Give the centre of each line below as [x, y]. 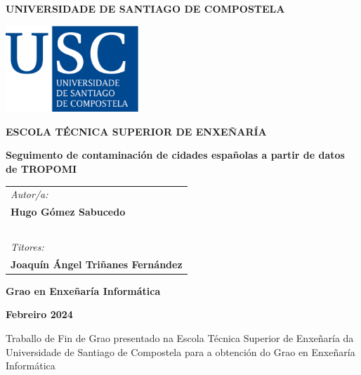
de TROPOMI [41, 168]
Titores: [27, 246]
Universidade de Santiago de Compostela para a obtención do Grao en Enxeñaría [180, 351]
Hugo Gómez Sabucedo [68, 212]
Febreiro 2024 [39, 314]
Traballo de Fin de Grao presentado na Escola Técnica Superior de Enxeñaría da [180, 337]
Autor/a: [29, 194]
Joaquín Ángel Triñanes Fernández [97, 264]
